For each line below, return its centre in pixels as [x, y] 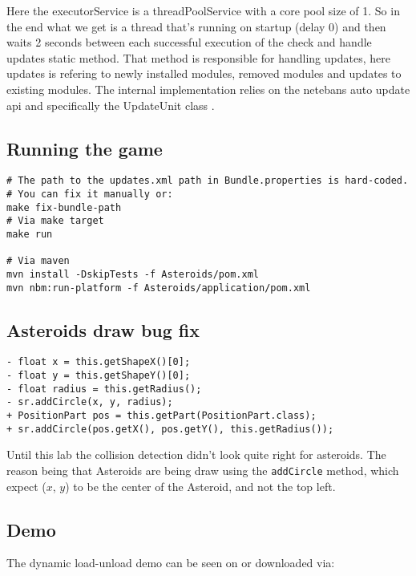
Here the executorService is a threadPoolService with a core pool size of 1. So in [203, 10]
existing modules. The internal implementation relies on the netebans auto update [208, 89]
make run [30, 234]
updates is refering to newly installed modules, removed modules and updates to [204, 73]
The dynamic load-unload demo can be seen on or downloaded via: [171, 563]
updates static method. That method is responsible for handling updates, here [198, 57]
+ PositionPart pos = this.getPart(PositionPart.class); [162, 416]
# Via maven [38, 261]
